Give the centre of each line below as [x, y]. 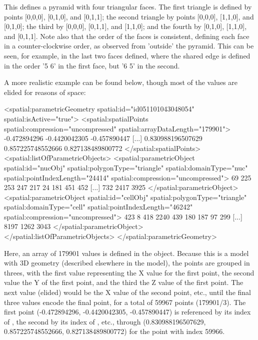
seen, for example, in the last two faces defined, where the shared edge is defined [127, 55]
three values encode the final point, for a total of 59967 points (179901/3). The [125, 302]
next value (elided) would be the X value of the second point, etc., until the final [127, 292]
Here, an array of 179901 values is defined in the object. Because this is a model [126, 253]
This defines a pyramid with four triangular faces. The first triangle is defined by [128, 6]
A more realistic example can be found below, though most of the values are [121, 82]
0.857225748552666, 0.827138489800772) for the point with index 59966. [114, 331]
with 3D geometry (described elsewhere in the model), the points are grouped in [127, 263]
